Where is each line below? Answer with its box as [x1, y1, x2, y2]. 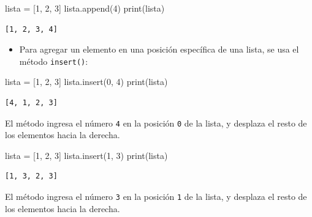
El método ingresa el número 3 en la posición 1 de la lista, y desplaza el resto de [5, 190, 307, 203]
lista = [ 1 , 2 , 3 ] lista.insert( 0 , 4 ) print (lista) [5, 75, 168, 88]
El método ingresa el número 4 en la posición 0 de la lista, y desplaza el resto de [5, 116, 307, 129]
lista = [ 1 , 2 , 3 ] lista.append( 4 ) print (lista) [5, 2, 165, 14]
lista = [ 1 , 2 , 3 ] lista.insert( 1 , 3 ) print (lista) [5, 149, 168, 161]
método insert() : [19, 54, 88, 67]
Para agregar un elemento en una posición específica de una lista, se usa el [19, 43, 299, 56]
